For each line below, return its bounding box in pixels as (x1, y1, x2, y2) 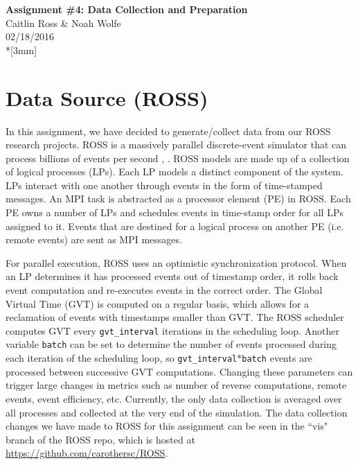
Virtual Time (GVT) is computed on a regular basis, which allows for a (6, 296, 310, 310)
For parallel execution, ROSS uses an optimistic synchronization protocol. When (6, 255, 347, 270)
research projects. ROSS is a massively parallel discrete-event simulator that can (6, 137, 347, 152)
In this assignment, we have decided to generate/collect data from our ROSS (6, 123, 331, 138)
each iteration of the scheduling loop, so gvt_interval (6, 351, 238, 365)
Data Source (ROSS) (6, 83, 208, 112)
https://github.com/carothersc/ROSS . (6, 446, 168, 460)
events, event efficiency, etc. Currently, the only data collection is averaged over (6, 391, 342, 405)
